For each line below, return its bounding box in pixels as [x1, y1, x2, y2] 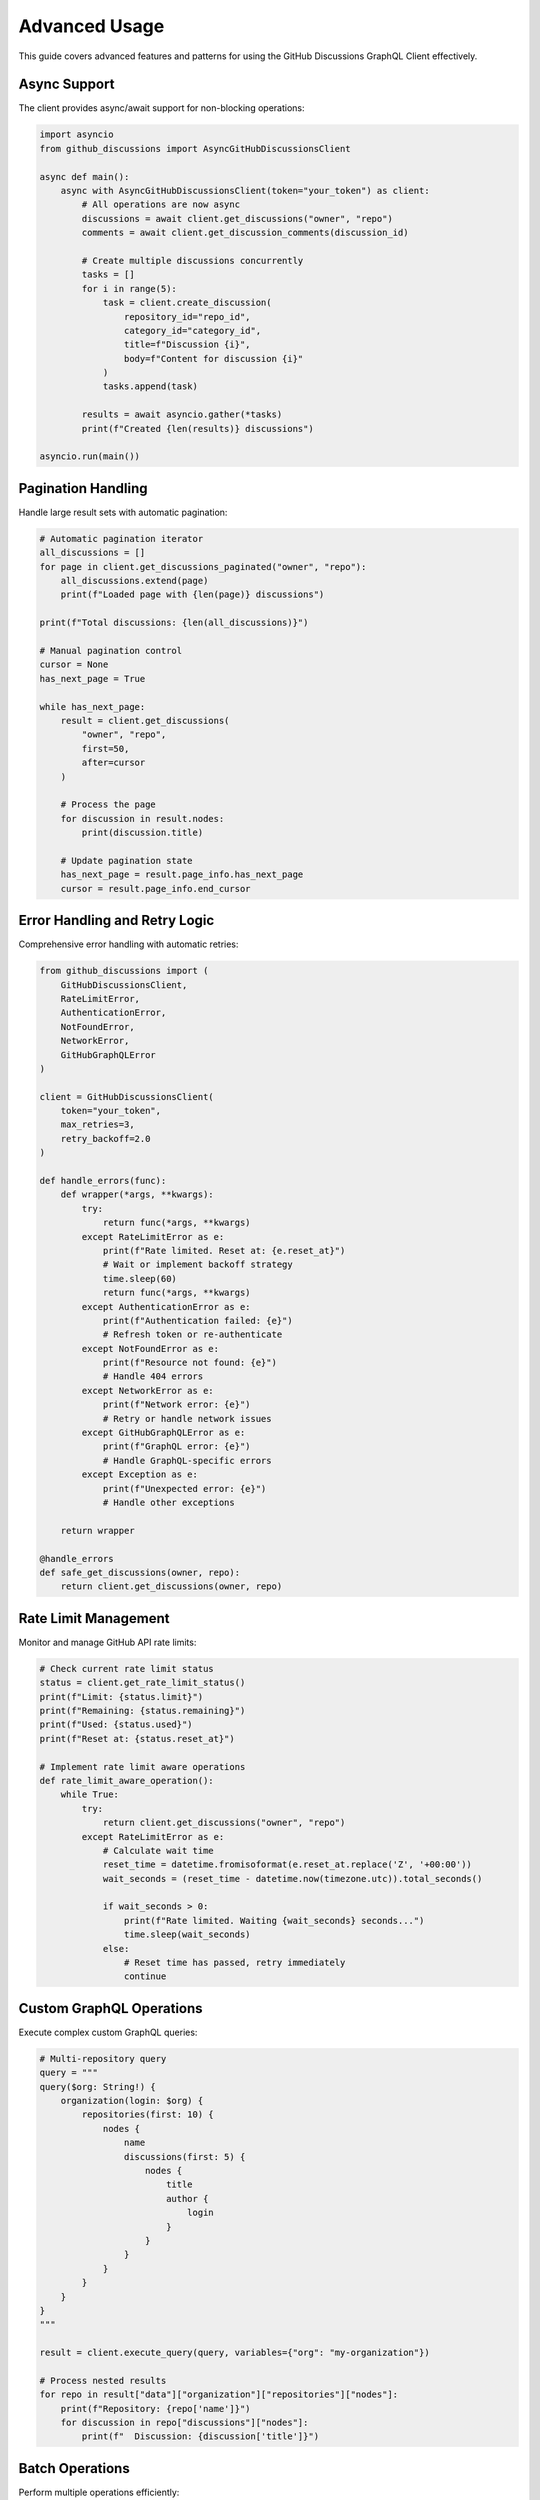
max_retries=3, [60, 1119, 135, 1130]
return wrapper [60, 1525, 135, 1536]
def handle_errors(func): [39, 1175, 167, 1187]
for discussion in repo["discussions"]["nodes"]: [60, 2417, 309, 2429]
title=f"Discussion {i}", [123, 339, 251, 350]
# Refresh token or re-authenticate [102, 1329, 283, 1340]
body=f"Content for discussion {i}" [123, 353, 304, 364]
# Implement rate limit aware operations [39, 1761, 246, 1772]
